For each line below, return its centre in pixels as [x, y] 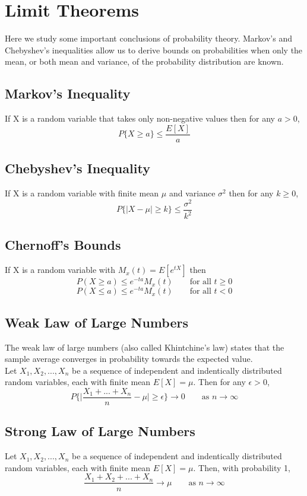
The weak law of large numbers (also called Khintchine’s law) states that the [145, 347]
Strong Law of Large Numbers [100, 431]
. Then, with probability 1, [242, 467]
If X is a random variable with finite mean [82, 193]
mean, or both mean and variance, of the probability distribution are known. [144, 61]
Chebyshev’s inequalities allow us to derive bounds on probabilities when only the [154, 50]
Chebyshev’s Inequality [77, 168]
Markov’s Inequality [68, 93]
